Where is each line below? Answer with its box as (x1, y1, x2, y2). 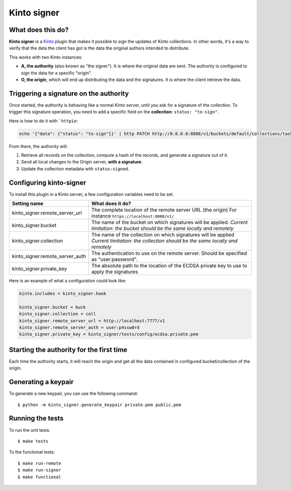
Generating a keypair (9, 378, 74, 386)
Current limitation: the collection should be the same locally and (91, 238, 238, 245)
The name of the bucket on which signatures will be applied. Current (91, 219, 248, 226)
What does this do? (9, 26, 69, 34)
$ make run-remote (17, 460, 62, 466)
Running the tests (9, 414, 64, 423)
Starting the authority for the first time (9, 345, 128, 354)
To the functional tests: (9, 449, 55, 455)
